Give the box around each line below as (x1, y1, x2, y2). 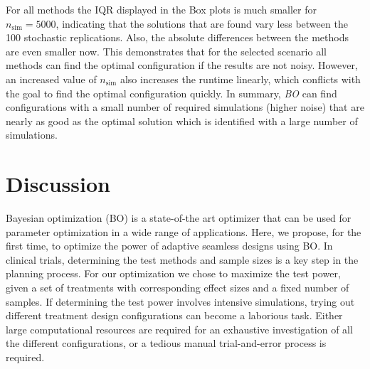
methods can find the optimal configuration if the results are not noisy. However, (6, 58, 358, 73)
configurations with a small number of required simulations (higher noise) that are (6, 100, 364, 114)
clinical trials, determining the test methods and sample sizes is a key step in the (6, 252, 359, 267)
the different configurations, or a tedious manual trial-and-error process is (6, 336, 327, 351)
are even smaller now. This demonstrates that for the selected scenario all (6, 43, 327, 58)
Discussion (6, 169, 110, 198)
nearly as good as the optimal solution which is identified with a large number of (6, 113, 358, 128)
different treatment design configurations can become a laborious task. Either (6, 308, 343, 323)
